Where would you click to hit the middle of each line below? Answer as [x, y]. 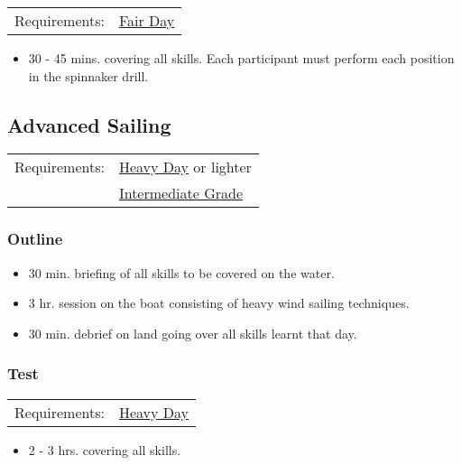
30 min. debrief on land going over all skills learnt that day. [193, 333]
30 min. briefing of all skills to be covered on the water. [181, 272]
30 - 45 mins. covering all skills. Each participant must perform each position [241, 58]
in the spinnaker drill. [88, 75]
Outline [35, 239]
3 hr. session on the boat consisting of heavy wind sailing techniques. [219, 303]
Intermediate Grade [180, 193]
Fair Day [147, 20]
